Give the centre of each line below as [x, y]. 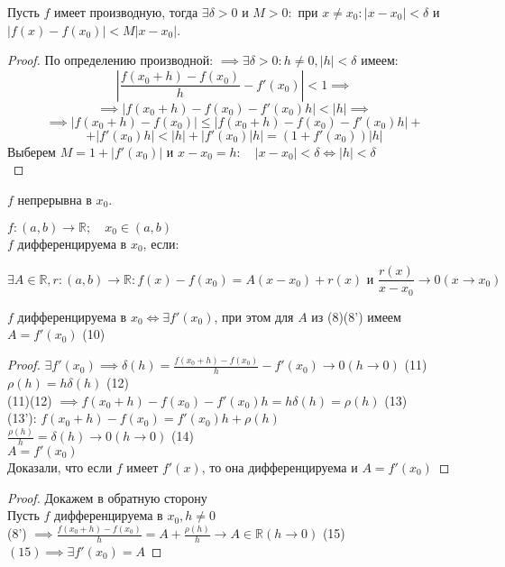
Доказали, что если [60, 466]
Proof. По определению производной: [110, 60]
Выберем [32, 151]
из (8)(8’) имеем [356, 316]
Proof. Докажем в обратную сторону [107, 497]
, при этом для [254, 316]
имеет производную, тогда [126, 12]
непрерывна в [55, 199]
